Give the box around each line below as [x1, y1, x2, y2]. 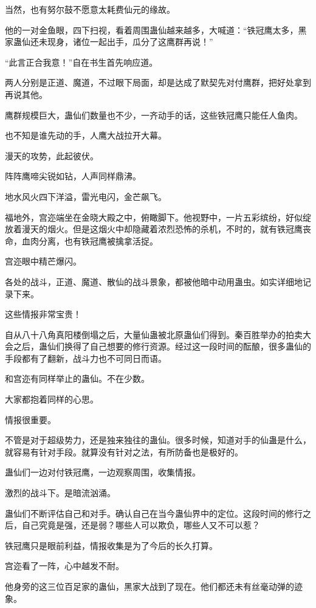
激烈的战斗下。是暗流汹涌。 [5, 486, 115, 499]
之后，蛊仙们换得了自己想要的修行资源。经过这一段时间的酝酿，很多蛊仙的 [13, 340, 311, 353]
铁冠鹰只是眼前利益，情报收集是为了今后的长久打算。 [5, 539, 218, 551]
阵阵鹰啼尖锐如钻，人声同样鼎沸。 [5, 170, 141, 182]
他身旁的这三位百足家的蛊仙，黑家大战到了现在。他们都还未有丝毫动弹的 [5, 580, 294, 592]
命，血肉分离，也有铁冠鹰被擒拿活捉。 [5, 234, 158, 247]
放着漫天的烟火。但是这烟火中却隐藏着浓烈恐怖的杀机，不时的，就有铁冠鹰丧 [5, 223, 311, 235]
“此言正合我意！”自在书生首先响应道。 [5, 55, 158, 68]
